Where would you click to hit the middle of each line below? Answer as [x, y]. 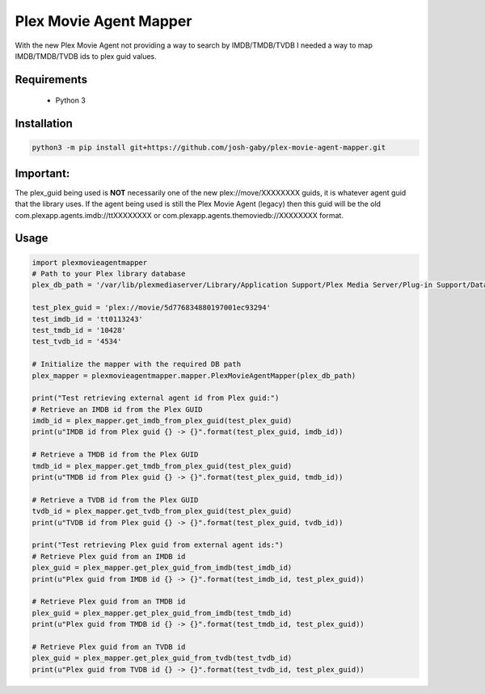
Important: [42, 173]
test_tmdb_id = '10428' [79, 330]
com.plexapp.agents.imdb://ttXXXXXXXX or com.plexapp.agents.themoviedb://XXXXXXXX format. [179, 215]
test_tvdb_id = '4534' [77, 342]
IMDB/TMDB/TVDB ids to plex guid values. [86, 56]
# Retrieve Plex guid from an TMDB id [109, 601]
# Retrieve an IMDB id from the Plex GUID [117, 409]
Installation [44, 124]
